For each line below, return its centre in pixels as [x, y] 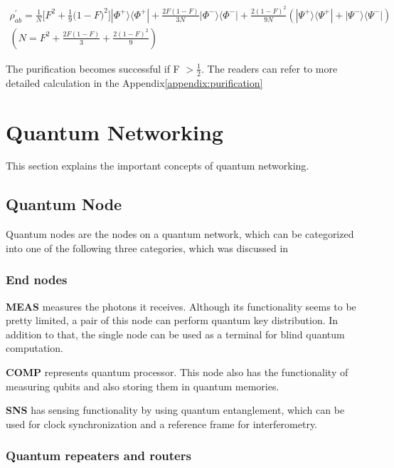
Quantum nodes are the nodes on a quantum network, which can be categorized [180, 234]
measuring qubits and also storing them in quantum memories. [143, 386]
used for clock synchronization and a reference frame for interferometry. [162, 423]
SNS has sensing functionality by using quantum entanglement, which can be [175, 410]
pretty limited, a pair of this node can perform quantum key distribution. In [172, 320]
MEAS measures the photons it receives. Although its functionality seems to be [181, 306]
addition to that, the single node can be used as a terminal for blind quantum [175, 334]
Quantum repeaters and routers [98, 456]
